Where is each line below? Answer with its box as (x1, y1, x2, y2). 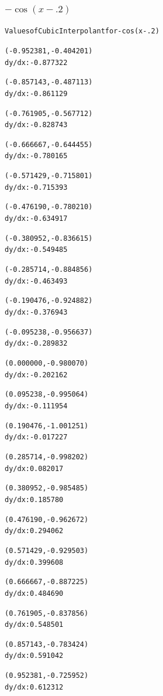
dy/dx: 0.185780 (5, 495, 64, 504)
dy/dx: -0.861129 (5, 89, 68, 98)
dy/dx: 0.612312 (5, 683, 64, 691)
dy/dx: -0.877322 (5, 58, 68, 67)
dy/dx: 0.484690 (5, 589, 64, 598)
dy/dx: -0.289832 (5, 339, 68, 348)
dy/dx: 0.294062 (5, 527, 64, 535)
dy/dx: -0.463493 (5, 277, 68, 285)
